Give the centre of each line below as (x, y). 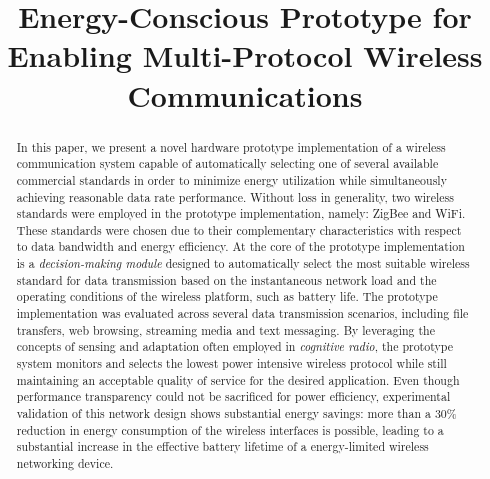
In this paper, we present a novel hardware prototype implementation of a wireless (231, 146)
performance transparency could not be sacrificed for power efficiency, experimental (233, 396)
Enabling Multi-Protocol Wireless (245, 55)
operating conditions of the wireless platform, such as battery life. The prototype (227, 296)
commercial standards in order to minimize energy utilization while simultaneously (231, 179)
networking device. (65, 463)
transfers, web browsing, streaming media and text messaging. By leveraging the (225, 329)
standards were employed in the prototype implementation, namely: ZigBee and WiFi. (241, 213)
